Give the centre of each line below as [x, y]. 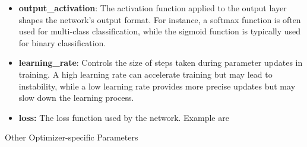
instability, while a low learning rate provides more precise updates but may [157, 86]
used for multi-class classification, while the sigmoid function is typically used [160, 31]
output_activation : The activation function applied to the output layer [153, 8]
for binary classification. [62, 42]
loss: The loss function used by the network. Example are [124, 117]
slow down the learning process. [76, 98]
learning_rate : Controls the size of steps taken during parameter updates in [161, 63]
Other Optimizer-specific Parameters [72, 137]
